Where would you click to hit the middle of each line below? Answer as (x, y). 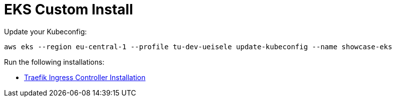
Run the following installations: (54, 62)
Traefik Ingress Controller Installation (85, 77)
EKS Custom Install (69, 9)
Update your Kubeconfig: (46, 31)
